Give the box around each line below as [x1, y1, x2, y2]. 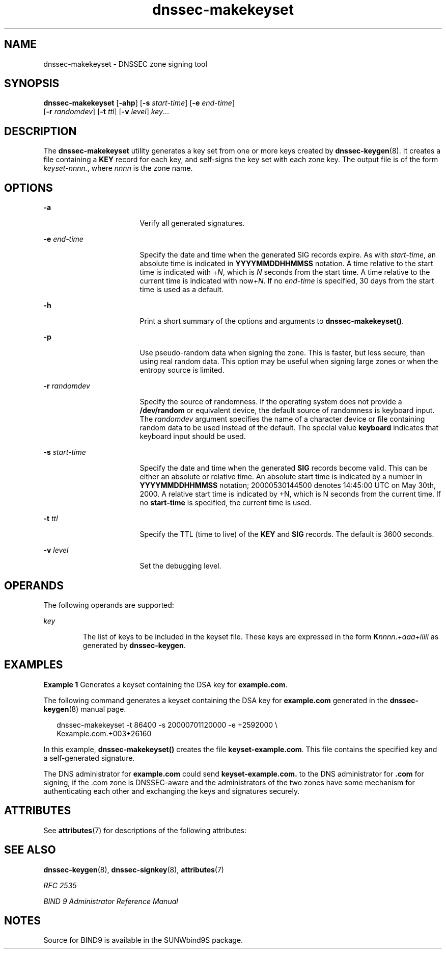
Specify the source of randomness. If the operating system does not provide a [140, 397, 402, 406]
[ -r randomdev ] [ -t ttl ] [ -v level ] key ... [43, 107, 169, 116]
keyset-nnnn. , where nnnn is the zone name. [43, 164, 193, 173]
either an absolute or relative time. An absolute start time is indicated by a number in [140, 472, 423, 481]
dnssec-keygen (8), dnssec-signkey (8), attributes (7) [43, 865, 224, 874]
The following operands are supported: [43, 600, 174, 609]
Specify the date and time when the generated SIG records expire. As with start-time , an [140, 250, 436, 260]
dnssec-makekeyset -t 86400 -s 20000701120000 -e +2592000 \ [57, 720, 278, 729]
